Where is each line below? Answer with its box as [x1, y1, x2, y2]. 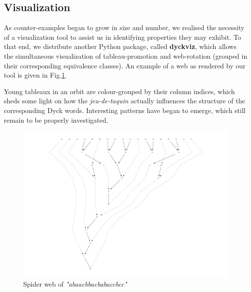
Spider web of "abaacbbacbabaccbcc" [23, 278, 127, 289]
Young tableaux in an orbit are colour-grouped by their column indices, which [4, 86, 235, 96]
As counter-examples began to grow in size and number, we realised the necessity [4, 22, 245, 32]
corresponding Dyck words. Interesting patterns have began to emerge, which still [4, 105, 246, 115]
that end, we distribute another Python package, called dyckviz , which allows [4, 41, 236, 51]
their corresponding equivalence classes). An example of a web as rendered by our [4, 60, 246, 70]
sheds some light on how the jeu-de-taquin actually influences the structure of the [4, 96, 245, 106]
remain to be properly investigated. [4, 114, 108, 125]
